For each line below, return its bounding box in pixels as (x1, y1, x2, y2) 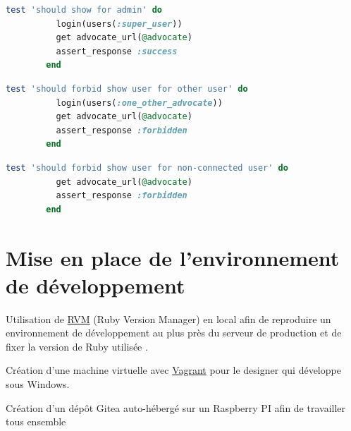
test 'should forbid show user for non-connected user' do (6, 162, 288, 173)
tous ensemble (6, 414, 66, 429)
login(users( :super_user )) (56, 18, 183, 29)
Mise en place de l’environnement (6, 243, 340, 272)
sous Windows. (6, 377, 70, 391)
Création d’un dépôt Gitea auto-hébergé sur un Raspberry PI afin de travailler (6, 400, 346, 415)
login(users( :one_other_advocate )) (56, 97, 223, 108)
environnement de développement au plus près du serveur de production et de (6, 325, 342, 340)
